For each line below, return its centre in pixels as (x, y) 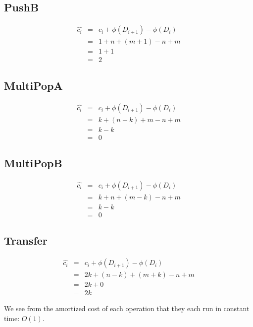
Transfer (26, 240)
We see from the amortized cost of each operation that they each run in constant (127, 308)
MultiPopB (33, 163)
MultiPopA (33, 85)
